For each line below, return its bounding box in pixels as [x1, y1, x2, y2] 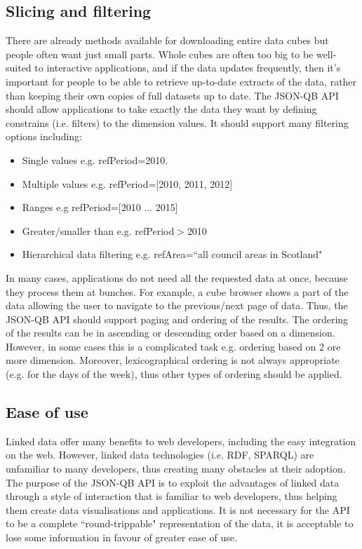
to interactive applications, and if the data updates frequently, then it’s [34, 60, 341, 75]
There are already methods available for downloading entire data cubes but [6, 33, 329, 48]
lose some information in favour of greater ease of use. [6, 530, 237, 545]
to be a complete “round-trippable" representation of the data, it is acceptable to [6, 516, 354, 531]
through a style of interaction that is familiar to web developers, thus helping [6, 489, 337, 503]
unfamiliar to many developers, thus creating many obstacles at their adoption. [6, 461, 346, 476]
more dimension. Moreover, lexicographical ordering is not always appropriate [6, 353, 340, 367]
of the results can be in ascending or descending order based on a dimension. [6, 325, 335, 340]
